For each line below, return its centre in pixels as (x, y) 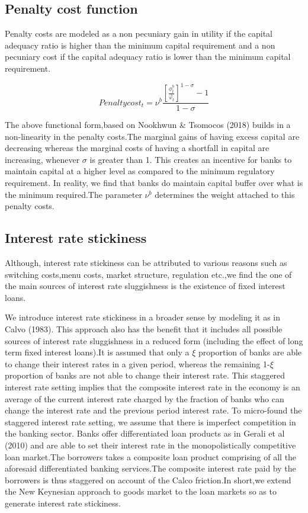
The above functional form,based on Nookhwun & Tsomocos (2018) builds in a (148, 125)
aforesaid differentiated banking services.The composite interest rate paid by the (150, 468)
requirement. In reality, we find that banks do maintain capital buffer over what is (154, 183)
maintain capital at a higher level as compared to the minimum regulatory (140, 171)
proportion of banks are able (250, 352)
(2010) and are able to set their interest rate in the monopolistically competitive (150, 445)
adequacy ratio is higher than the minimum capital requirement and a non (140, 45)
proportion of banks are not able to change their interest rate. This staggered (145, 375)
